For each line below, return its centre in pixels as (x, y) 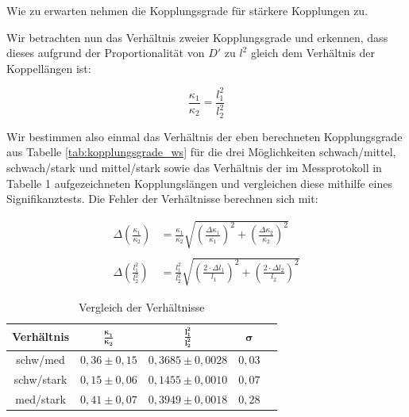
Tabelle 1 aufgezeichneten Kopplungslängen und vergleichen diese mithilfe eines (199, 183)
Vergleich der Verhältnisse (141, 306)
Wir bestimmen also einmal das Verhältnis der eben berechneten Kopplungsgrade (204, 136)
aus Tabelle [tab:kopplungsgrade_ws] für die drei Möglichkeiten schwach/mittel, (201, 152)
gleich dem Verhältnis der (313, 53)
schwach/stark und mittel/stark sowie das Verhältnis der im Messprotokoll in (194, 167)
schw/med (41, 360)
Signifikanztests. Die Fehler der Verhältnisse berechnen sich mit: (162, 199)
